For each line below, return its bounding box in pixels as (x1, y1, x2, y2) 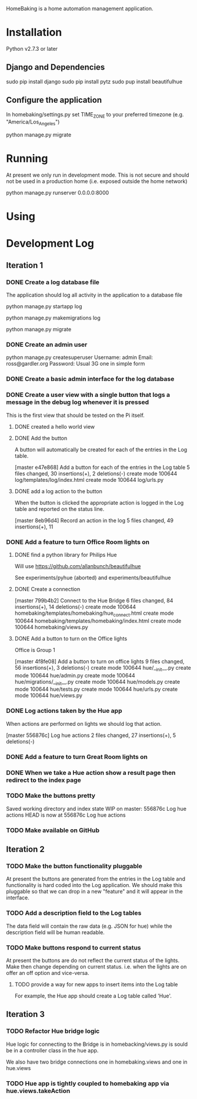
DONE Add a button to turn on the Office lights (14, 635, 128, 642)
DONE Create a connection (14, 585, 81, 592)
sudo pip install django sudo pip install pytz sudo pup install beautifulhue (6, 78, 183, 85)
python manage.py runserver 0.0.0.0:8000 (6, 189, 109, 197)
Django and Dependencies (6, 62, 105, 73)
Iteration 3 (6, 1009, 45, 1019)
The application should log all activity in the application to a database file (6, 292, 183, 299)
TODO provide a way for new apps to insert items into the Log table (14, 981, 178, 988)
